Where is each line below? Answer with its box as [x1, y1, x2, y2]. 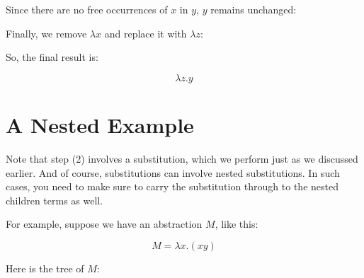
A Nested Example [6, 110, 194, 139]
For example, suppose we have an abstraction [6, 216, 203, 231]
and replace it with [104, 25, 187, 40]
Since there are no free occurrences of [6, 2, 168, 16]
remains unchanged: [210, 2, 297, 16]
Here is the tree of [6, 260, 84, 275]
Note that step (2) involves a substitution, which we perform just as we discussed [6, 151, 358, 166]
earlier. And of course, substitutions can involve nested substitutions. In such [6, 165, 340, 180]
